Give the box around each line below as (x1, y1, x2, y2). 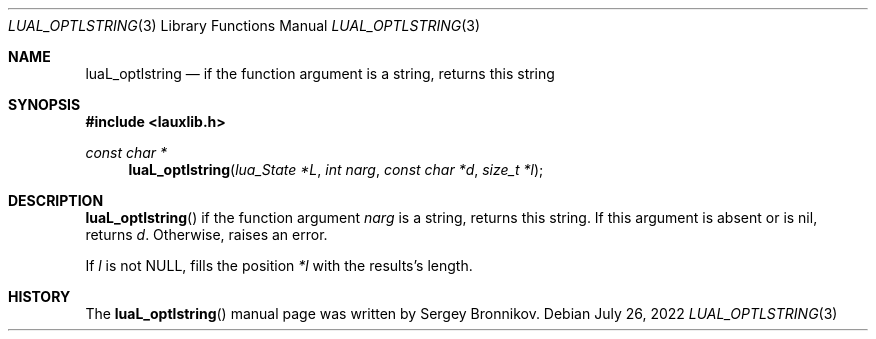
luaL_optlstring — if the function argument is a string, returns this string (85, 65, 555, 82)
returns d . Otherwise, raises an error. (85, 226, 328, 243)
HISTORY (8, 288, 71, 305)
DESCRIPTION (8, 192, 104, 209)
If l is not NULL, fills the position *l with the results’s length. (85, 257, 473, 274)
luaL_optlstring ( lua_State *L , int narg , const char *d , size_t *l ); (128, 161, 544, 178)
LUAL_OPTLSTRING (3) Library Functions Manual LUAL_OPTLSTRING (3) (8, 17, 481, 34)
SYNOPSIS (8, 96, 81, 113)
